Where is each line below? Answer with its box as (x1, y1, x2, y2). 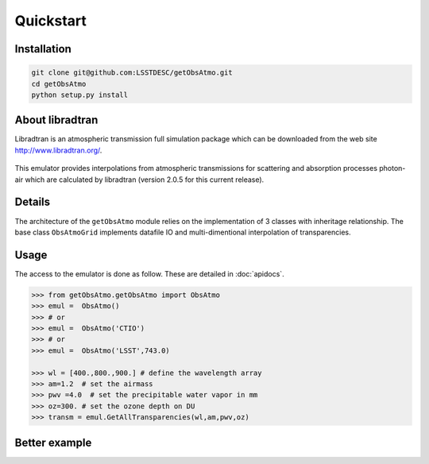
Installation (14, 42, 71, 56)
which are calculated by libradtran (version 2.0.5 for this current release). (25, 175, 265, 184)
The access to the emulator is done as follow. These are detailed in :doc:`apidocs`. (14, 269, 285, 278)
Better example (14, 435, 92, 449)
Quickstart (14, 12, 87, 29)
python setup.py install (31, 90, 129, 99)
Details (14, 195, 51, 209)
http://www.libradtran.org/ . (14, 145, 102, 155)
